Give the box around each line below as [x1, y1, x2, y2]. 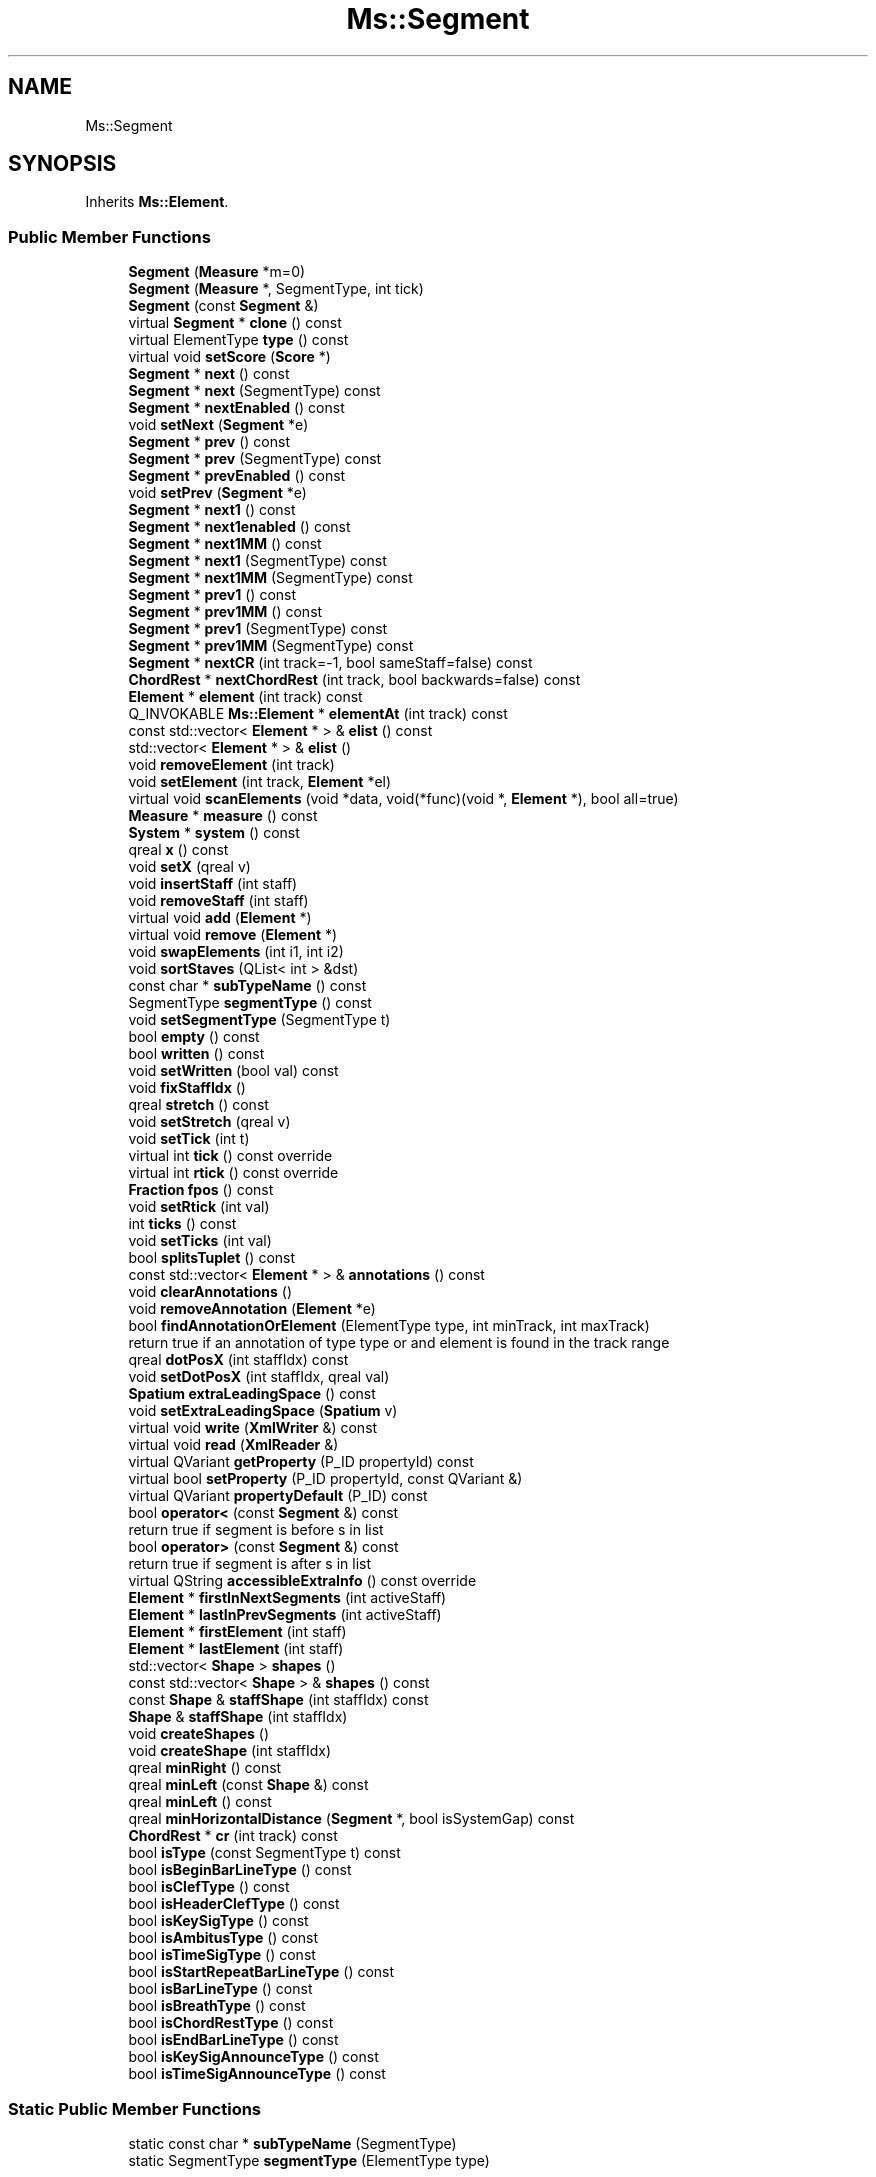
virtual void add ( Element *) [128, 909, 312, 927]
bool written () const [128, 1045, 265, 1063]
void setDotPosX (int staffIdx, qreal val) [128, 1368, 390, 1386]
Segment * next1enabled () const [128, 518, 351, 536]
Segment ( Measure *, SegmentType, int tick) [128, 280, 424, 298]
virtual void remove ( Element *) [128, 926, 338, 944]
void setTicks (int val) [128, 1232, 272, 1250]
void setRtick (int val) [128, 1198, 270, 1216]
